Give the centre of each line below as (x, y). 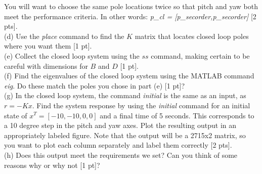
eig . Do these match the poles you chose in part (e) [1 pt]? (95, 85)
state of (16, 115)
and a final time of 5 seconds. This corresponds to (177, 115)
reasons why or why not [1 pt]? (52, 165)
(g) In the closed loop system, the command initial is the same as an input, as (125, 95)
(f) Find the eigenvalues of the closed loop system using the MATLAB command (129, 76)
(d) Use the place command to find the (64, 36)
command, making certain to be (200, 55)
